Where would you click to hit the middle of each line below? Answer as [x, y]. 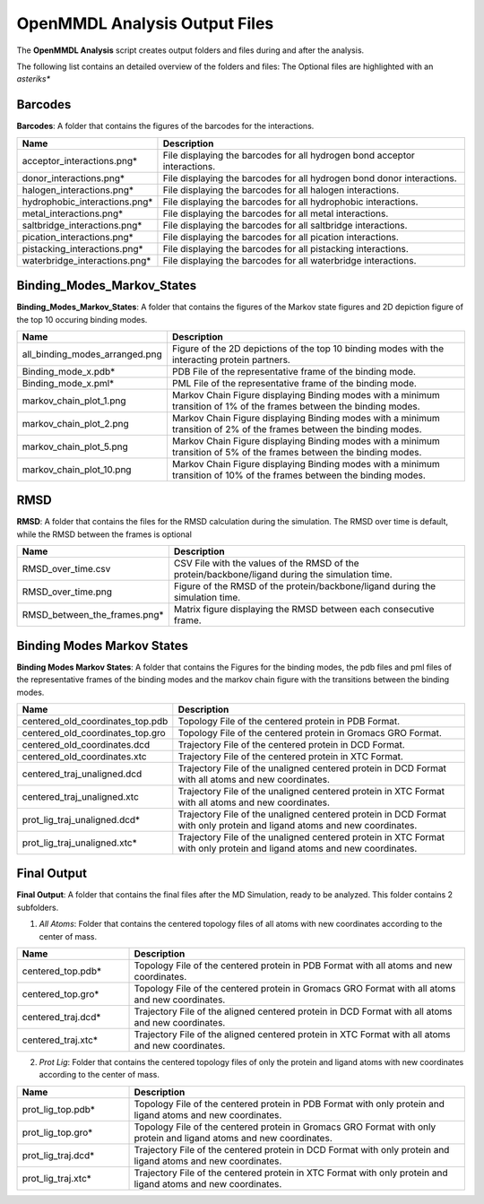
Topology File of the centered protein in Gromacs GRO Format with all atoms [295, 988]
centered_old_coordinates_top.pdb [95, 721]
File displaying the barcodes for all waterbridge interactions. [290, 260]
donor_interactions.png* [73, 178]
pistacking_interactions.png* [82, 248]
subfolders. [38, 907]
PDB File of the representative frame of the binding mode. [294, 371]
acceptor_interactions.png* [80, 160]
